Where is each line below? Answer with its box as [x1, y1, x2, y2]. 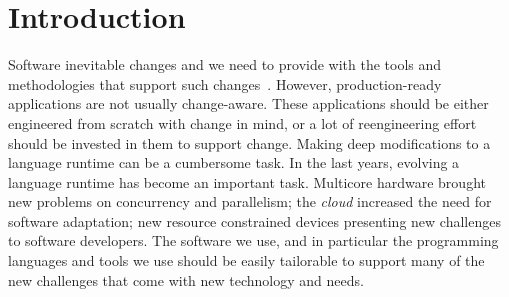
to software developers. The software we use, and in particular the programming [8, 230, 499, 251]
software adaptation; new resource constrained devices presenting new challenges [8, 210, 501, 231]
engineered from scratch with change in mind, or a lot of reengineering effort [8, 112, 477, 133]
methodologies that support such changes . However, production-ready [8, 73, 442, 94]
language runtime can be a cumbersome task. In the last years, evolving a [8, 152, 460, 173]
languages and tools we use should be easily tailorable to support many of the [8, 250, 485, 271]
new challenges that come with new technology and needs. [8, 269, 364, 290]
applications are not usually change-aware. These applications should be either [8, 93, 489, 114]
